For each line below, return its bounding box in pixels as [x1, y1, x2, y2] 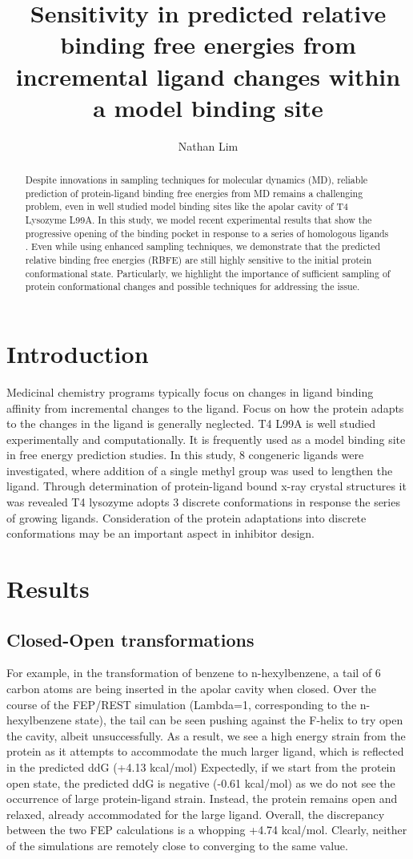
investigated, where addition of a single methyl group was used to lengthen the [6, 462, 393, 478]
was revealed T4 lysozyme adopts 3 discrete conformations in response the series [6, 494, 400, 510]
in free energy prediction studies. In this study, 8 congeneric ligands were [6, 446, 364, 463]
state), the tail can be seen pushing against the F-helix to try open [74, 712, 403, 728]
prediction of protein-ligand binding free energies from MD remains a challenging [25, 186, 363, 200]
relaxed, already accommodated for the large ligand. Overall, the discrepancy [6, 805, 385, 822]
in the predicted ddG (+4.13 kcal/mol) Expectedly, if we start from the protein [6, 759, 396, 775]
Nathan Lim [178, 137, 239, 154]
